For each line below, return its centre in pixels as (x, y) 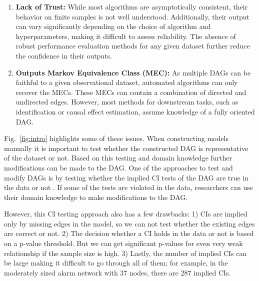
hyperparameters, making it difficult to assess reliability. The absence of (126, 36)
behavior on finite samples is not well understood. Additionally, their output (132, 16)
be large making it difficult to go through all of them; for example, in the (116, 263)
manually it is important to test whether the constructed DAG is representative (126, 148)
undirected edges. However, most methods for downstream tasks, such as (127, 102)
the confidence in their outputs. (64, 55)
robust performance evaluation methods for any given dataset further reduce (133, 46)
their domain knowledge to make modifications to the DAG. (96, 197)
